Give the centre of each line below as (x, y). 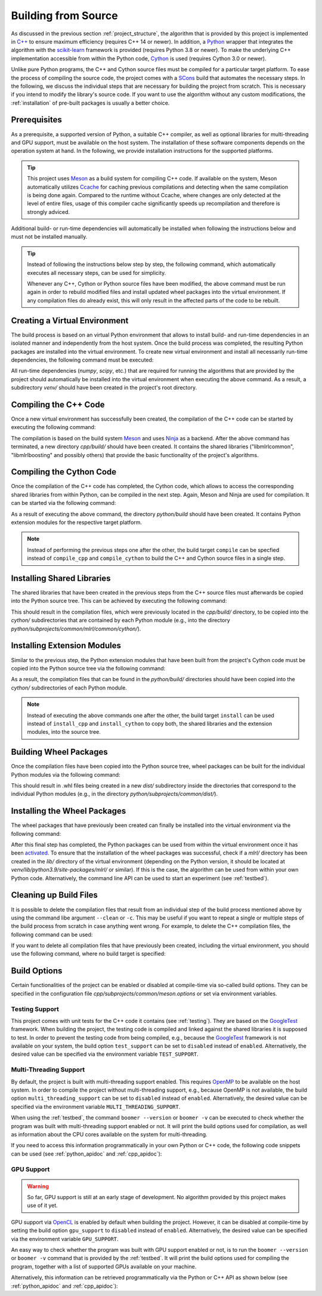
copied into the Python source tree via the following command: (88, 668)
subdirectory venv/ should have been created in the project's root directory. (104, 388)
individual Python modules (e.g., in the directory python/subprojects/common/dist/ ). (114, 794)
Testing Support (35, 1009)
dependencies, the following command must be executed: (82, 360)
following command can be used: (52, 935)
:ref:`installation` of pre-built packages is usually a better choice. (90, 103)
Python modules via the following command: (66, 774)
